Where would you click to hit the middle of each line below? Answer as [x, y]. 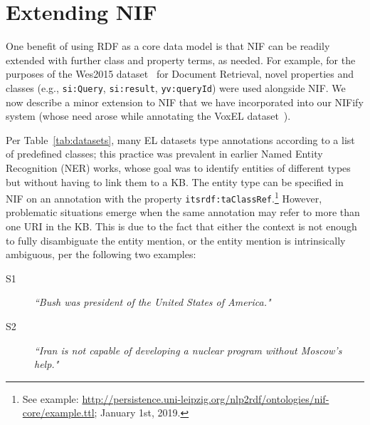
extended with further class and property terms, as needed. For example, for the [181, 60]
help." [47, 364]
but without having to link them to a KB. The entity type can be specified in [175, 181]
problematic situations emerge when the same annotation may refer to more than [183, 212]
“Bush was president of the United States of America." [153, 302]
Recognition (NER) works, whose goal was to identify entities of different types [178, 167]
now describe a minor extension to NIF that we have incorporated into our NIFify [185, 102]
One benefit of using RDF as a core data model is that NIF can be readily [168, 46]
